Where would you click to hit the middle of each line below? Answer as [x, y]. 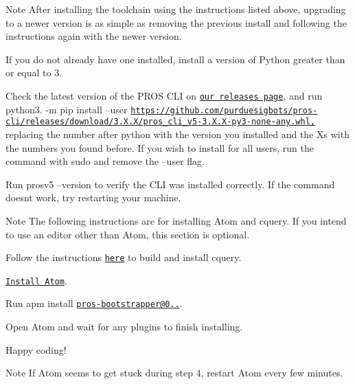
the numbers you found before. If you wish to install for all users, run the [160, 147]
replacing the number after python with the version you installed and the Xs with [177, 134]
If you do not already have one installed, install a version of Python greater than [175, 59]
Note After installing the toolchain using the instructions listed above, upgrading [176, 9]
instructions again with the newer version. [94, 36]
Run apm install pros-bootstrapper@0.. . [94, 303]
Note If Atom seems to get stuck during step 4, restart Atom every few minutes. [174, 373]
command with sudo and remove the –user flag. [105, 161]
